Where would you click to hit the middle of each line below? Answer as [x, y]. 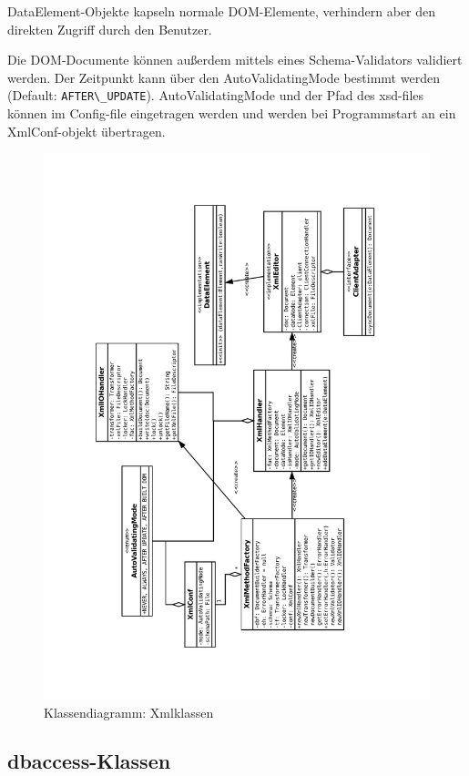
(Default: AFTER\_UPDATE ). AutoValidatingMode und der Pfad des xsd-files [216, 95]
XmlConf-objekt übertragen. [87, 131]
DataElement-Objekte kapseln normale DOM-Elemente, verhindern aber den [222, 11]
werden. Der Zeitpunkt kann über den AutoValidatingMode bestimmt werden [224, 77]
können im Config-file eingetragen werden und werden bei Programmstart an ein [232, 113]
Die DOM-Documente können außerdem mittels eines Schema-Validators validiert [235, 60]
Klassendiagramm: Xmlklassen [129, 712]
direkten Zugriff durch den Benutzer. [110, 29]
